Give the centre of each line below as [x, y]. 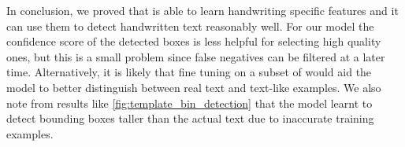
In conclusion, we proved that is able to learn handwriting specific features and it [202, 10]
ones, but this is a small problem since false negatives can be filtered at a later [196, 56]
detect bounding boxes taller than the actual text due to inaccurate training [190, 118]
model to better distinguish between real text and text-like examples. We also [194, 87]
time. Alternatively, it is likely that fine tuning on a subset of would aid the [189, 72]
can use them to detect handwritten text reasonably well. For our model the [190, 26]
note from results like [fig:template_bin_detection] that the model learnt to [189, 103]
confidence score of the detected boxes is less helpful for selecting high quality [194, 41]
